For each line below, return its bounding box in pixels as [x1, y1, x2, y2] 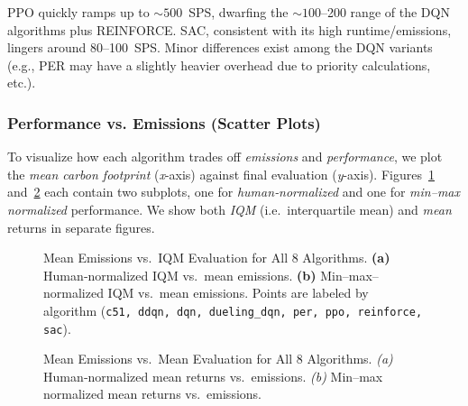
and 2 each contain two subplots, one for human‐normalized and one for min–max [7, 182, 460, 201]
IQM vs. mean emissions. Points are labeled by [107, 283, 369, 302]
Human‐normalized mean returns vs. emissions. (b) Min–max [43, 366, 383, 385]
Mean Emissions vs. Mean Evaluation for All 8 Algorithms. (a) [43, 349, 393, 368]
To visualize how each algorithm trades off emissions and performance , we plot [7, 147, 443, 166]
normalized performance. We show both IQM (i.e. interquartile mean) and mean [7, 199, 452, 218]
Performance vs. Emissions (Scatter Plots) [7, 111, 321, 134]
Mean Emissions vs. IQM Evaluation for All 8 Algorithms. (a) [43, 248, 390, 267]
